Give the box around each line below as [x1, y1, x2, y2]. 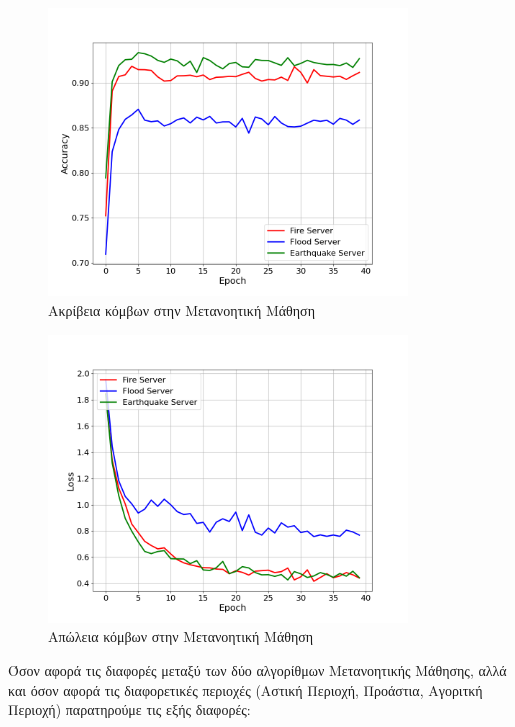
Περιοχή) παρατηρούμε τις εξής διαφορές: [8, 699, 251, 720]
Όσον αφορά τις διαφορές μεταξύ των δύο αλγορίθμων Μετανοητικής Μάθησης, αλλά [8, 660, 507, 680]
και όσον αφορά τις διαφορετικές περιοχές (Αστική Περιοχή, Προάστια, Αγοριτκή [8, 679, 483, 700]
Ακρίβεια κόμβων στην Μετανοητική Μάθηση [48, 299, 315, 320]
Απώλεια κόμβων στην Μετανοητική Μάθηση [48, 626, 314, 647]
